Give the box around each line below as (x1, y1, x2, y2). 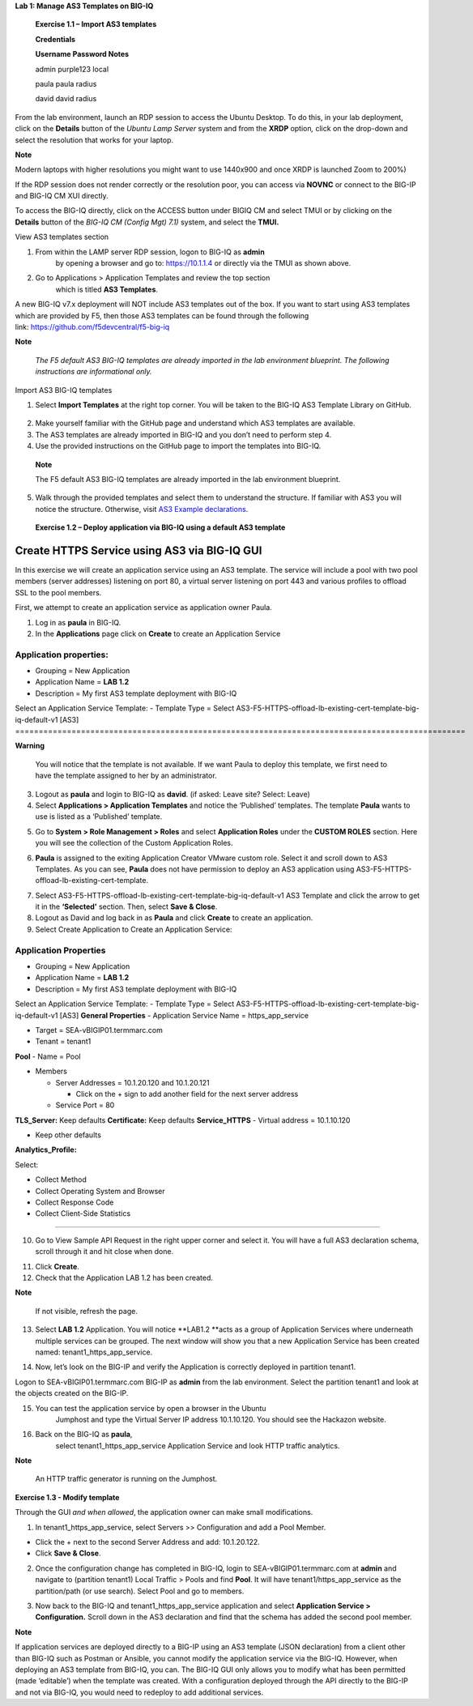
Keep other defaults (35, 1130, 101, 1140)
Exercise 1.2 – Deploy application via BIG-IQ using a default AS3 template (35, 522, 286, 532)
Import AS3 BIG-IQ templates (15, 385, 113, 395)
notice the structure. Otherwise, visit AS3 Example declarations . (35, 504, 249, 514)
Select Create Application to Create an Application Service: (35, 924, 232, 934)
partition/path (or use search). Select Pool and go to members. (35, 1586, 245, 1596)
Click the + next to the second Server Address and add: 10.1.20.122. (35, 1538, 261, 1547)
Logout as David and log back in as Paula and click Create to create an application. (35, 913, 313, 923)
